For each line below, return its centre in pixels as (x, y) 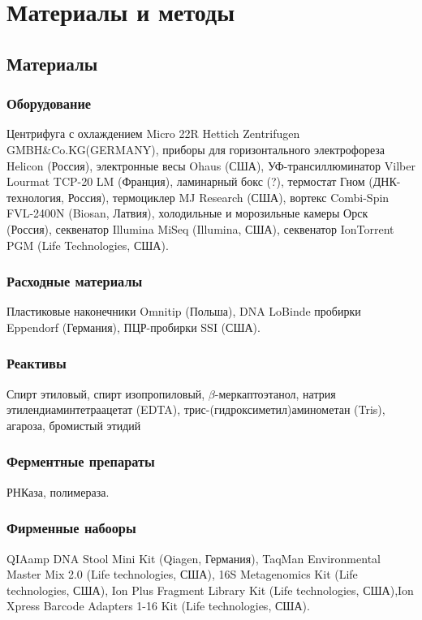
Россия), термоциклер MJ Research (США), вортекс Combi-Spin (228, 197)
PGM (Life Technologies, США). (88, 245)
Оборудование (49, 103)
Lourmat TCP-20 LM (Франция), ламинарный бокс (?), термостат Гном (186, 181)
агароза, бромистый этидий (74, 425)
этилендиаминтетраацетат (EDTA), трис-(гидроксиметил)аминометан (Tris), (196, 409)
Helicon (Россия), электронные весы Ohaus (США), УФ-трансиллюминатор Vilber (211, 165)
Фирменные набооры (71, 528)
